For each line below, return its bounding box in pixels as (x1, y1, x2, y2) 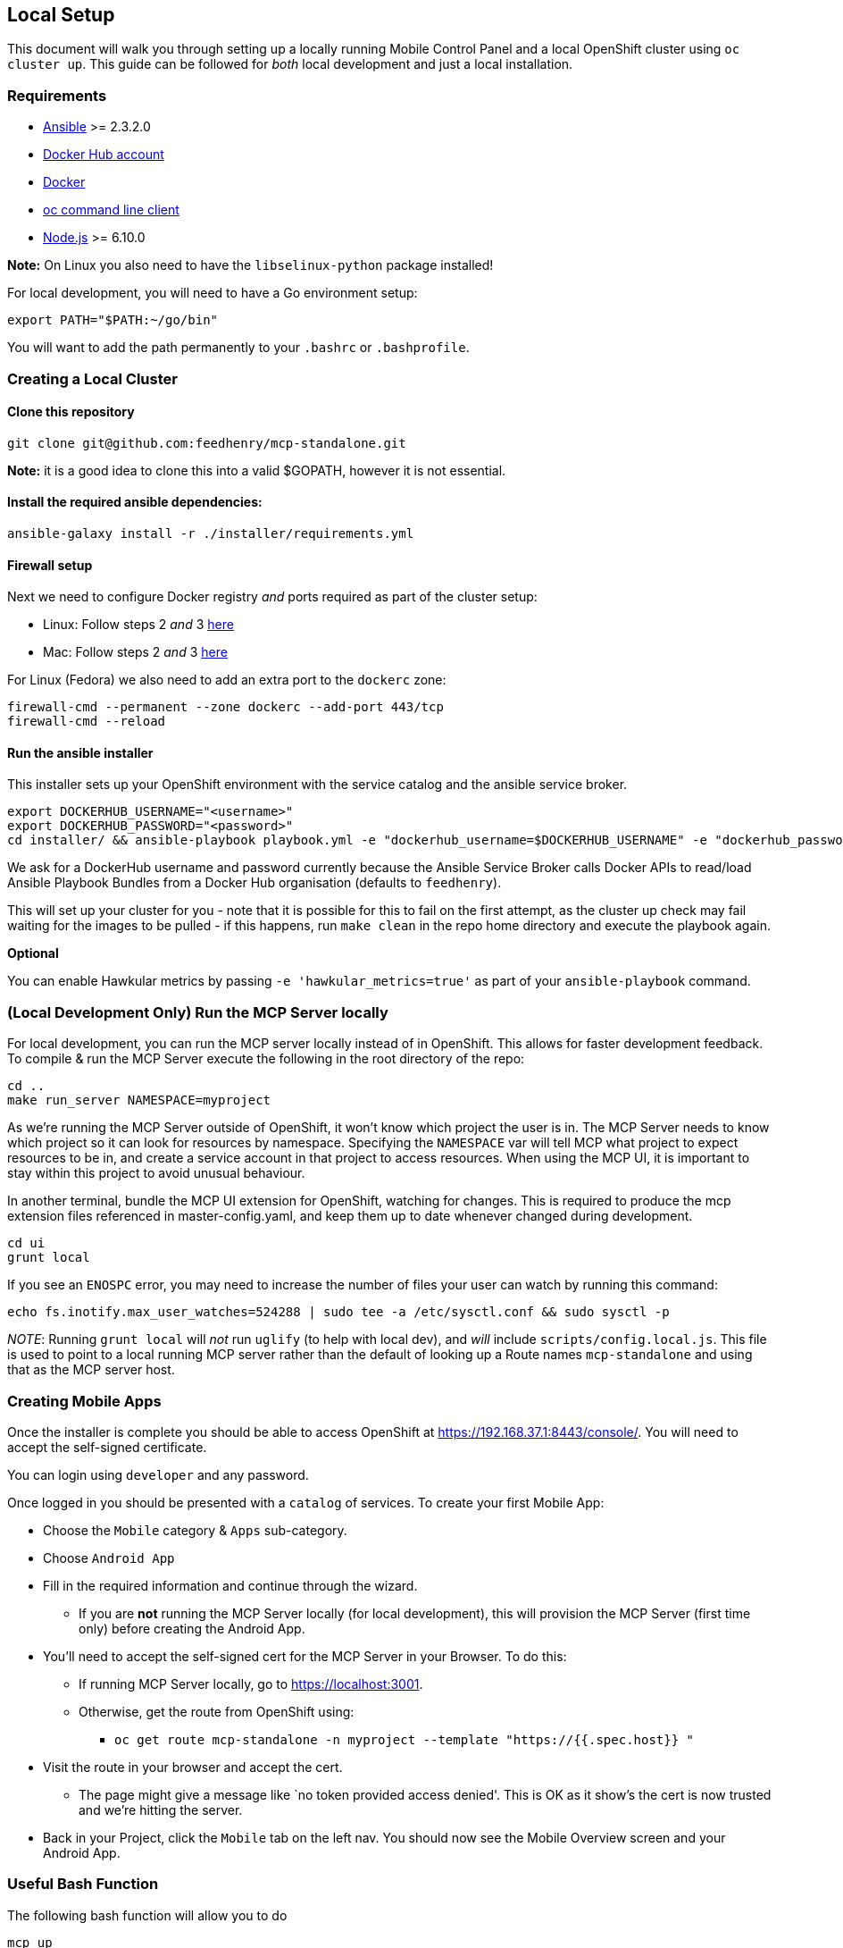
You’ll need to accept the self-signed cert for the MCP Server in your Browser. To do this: (43, 1648, 567, 1664)
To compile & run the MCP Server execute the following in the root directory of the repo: (7, 1051, 525, 1067)
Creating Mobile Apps (7, 1391, 162, 1410)
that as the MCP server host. (7, 1362, 175, 1378)
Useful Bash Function (7, 1875, 159, 1893)
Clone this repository (7, 404, 135, 420)
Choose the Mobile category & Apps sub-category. (43, 1522, 347, 1538)
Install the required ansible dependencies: (7, 494, 263, 510)
